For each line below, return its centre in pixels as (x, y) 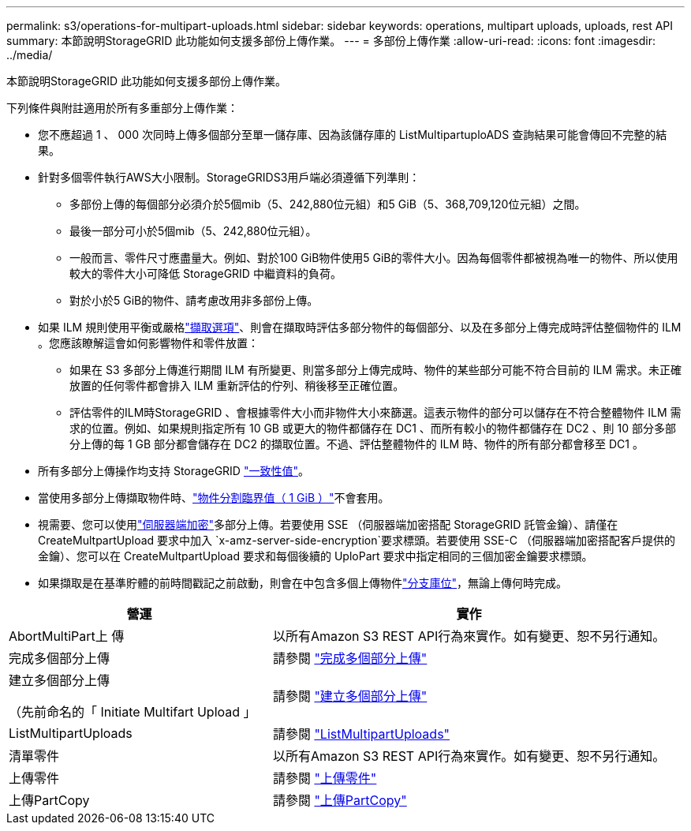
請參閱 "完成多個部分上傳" (350, 658)
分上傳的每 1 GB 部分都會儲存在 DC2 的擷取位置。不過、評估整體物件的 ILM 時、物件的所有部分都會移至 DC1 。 (357, 444)
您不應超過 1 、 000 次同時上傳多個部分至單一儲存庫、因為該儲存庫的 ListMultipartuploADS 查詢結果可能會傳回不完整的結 (353, 135)
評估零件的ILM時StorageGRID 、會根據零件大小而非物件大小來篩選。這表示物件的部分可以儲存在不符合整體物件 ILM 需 (375, 412)
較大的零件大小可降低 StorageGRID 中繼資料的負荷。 (205, 273)
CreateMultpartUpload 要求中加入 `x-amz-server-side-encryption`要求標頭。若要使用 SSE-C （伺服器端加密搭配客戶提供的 (357, 540)
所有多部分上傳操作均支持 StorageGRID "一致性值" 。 (174, 471)
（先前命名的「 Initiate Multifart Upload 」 (133, 712)
